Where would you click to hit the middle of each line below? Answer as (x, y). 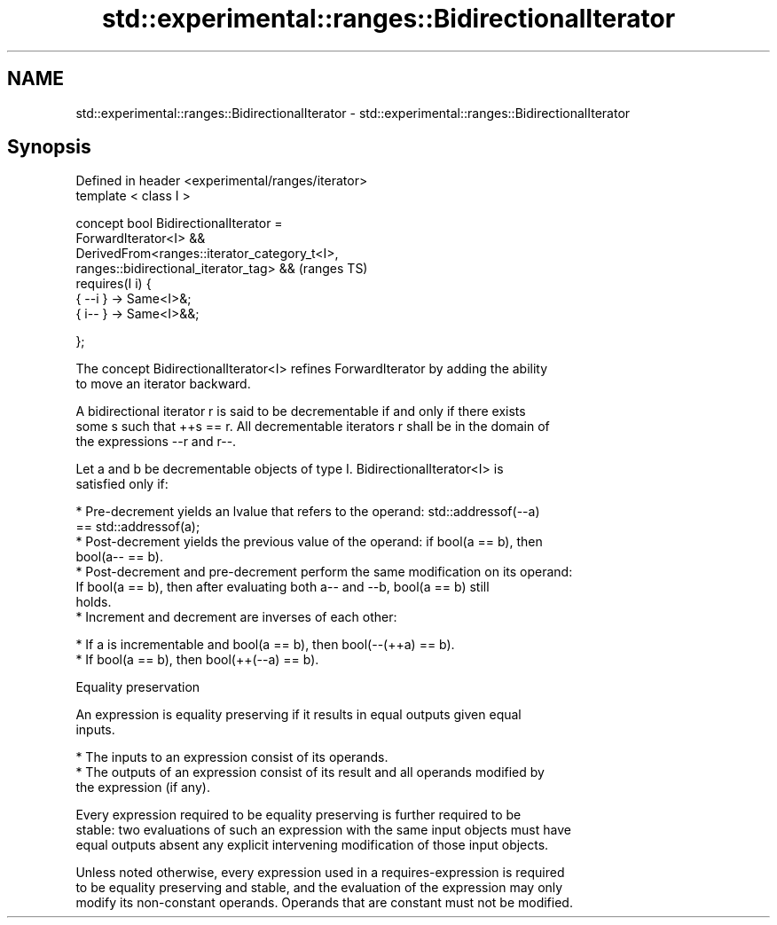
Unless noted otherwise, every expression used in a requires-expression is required (320, 873)
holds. (94, 602)
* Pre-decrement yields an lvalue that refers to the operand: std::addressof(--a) (308, 512)
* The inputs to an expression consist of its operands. (232, 757)
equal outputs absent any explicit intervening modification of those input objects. (312, 845)
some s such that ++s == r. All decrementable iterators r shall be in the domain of (313, 427)
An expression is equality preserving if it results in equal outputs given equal (298, 715)
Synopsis (49, 147)
